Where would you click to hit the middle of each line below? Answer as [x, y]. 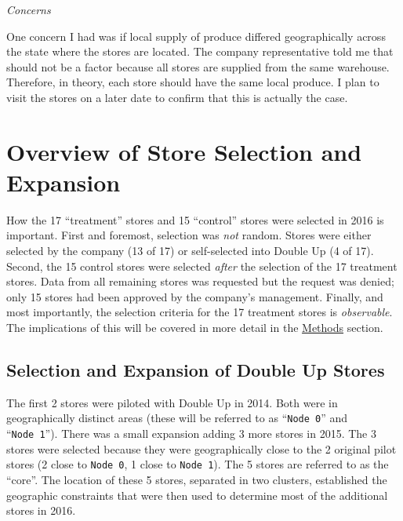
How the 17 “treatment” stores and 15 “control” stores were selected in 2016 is [195, 219]
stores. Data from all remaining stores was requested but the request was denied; [200, 281]
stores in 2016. [41, 510]
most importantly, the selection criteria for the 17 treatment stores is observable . [200, 312]
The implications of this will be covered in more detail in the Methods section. [195, 328]
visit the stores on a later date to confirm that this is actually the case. [177, 97]
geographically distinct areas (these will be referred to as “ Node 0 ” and [177, 418]
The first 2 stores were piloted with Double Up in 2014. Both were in [172, 402]
